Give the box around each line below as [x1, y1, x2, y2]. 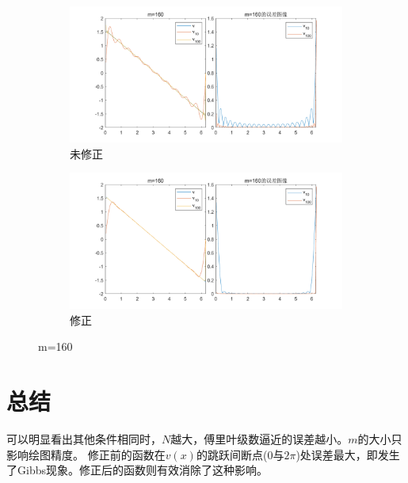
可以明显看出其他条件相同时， [6, 431, 162, 447]
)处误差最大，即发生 [296, 446, 400, 462]
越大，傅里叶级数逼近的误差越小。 [170, 431, 349, 447]
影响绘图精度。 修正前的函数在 [6, 446, 166, 462]
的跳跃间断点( [196, 446, 268, 462]
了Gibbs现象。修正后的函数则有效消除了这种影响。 [6, 462, 268, 478]
